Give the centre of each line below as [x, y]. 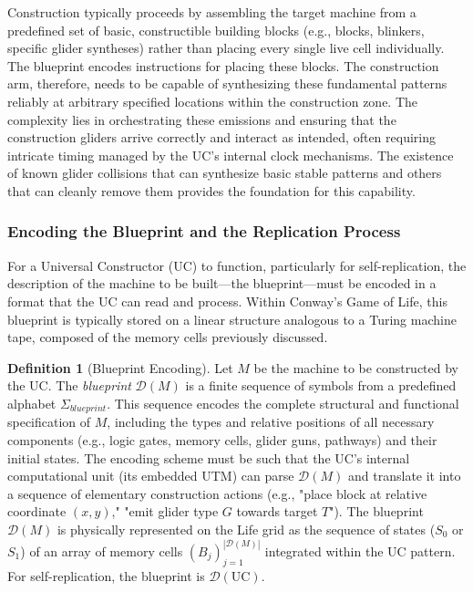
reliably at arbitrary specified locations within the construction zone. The [213, 101]
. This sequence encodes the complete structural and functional [283, 403]
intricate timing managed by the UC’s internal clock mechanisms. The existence [231, 155]
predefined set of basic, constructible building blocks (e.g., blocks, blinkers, [216, 30]
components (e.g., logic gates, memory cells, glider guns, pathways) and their [222, 439]
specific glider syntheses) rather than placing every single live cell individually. [226, 48]
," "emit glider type [165, 511]
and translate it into [405, 476]
